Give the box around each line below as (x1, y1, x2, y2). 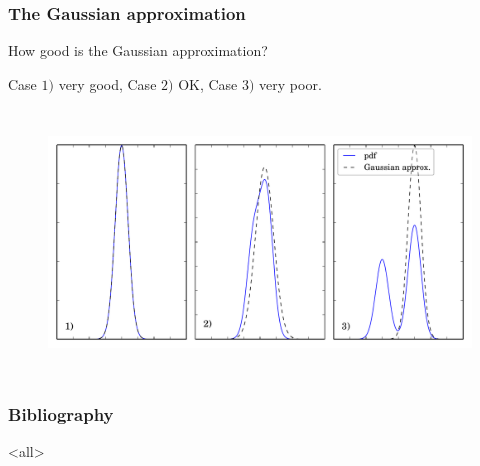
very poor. (259, 73, 322, 94)
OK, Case (178, 73, 238, 94)
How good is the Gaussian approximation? (8, 40, 268, 61)
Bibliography (8, 401, 114, 426)
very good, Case (58, 73, 157, 94)
